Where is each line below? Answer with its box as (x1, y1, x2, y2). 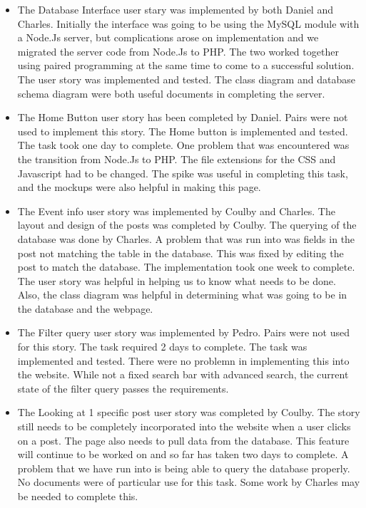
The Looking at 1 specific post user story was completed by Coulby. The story (17, 405, 360, 420)
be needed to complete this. (17, 489, 138, 503)
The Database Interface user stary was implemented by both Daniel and (17, 2, 333, 16)
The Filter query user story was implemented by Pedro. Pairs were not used (17, 325, 350, 340)
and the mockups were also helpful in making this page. (17, 180, 261, 195)
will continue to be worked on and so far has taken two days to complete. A (17, 447, 349, 462)
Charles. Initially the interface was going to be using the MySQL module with (17, 16, 360, 31)
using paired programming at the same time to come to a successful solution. (17, 58, 355, 73)
